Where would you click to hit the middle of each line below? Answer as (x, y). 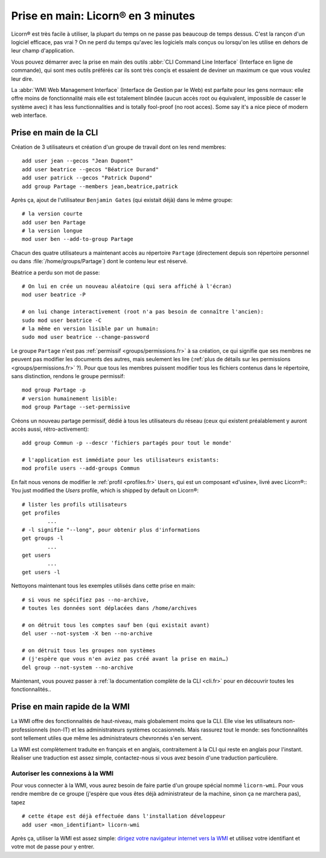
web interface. (29, 116)
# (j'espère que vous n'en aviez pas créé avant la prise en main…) (125, 659)
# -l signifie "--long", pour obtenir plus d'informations (111, 530)
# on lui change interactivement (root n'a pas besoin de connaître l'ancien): (143, 312)
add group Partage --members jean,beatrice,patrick (100, 186)
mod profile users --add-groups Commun (81, 468)
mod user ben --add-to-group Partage (78, 239)
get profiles (41, 513)
